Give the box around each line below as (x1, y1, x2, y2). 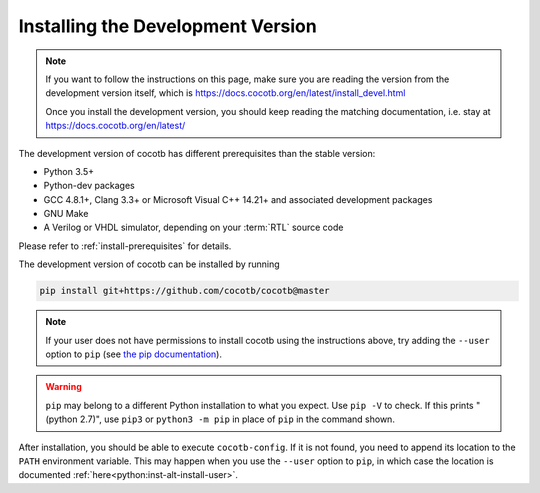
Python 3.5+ (43, 165, 95, 177)
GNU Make (43, 208, 89, 220)
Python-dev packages (43, 180, 135, 192)
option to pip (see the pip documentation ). (45, 348, 222, 360)
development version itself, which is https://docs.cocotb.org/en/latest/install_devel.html (45, 87, 406, 99)
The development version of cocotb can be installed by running (18, 258, 280, 270)
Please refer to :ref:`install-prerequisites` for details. (18, 240, 232, 252)
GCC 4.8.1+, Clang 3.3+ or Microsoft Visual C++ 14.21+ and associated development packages (43, 193, 433, 205)
